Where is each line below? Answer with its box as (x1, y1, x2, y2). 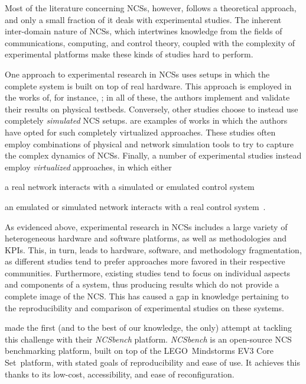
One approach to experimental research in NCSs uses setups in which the (5, 67, 270, 80)
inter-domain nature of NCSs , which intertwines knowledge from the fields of (5, 25, 282, 37)
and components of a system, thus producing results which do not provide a (5, 278, 279, 291)
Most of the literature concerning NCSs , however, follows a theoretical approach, (5, 2, 297, 14)
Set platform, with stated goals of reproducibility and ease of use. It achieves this (5, 356, 300, 369)
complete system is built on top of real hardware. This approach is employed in (5, 79, 292, 92)
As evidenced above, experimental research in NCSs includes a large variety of (5, 220, 288, 233)
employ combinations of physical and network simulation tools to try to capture (5, 137, 294, 150)
